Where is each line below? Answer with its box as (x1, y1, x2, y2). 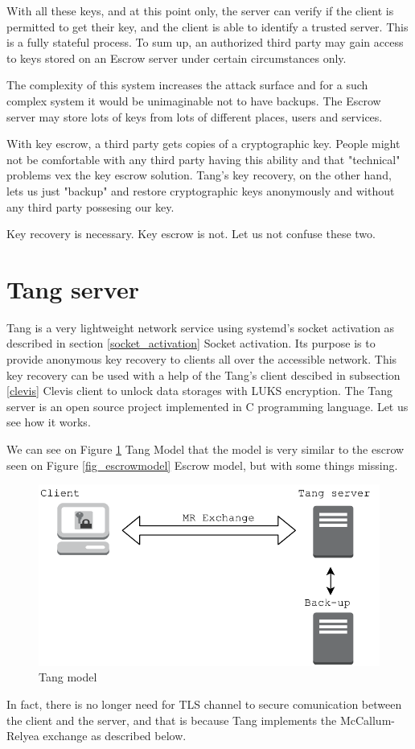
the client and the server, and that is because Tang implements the (6, 711, 337, 728)
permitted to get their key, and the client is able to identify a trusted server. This (6, 18, 409, 35)
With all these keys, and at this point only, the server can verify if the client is (6, 2, 394, 19)
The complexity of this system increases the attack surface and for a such (6, 76, 368, 93)
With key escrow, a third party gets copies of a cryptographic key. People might (6, 135, 401, 152)
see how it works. (6, 414, 91, 430)
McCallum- (339, 711, 395, 728)
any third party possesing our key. (6, 198, 175, 215)
